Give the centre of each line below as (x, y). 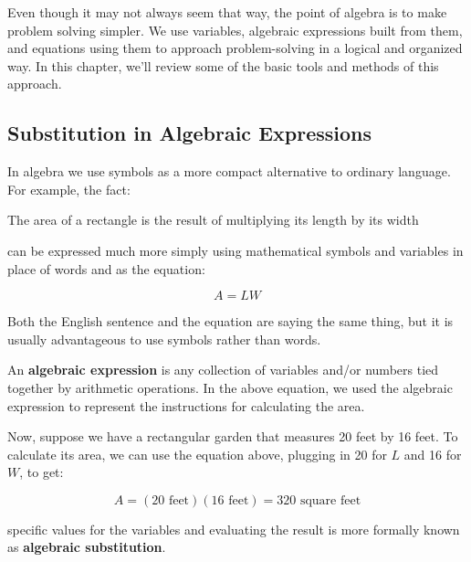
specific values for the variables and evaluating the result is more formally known (234, 529)
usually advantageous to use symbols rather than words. (164, 339)
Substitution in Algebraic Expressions (189, 133)
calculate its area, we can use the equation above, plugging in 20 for (197, 454)
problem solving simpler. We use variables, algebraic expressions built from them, (235, 30)
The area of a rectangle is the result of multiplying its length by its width (213, 220)
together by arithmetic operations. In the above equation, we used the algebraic (230, 387)
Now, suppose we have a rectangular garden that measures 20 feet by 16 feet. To (233, 436)
